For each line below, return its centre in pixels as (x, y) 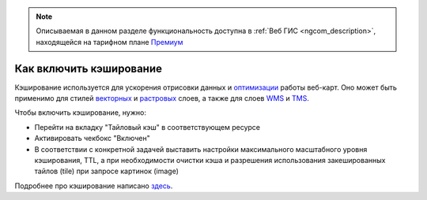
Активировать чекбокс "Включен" (92, 139)
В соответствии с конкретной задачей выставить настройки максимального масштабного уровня (201, 149)
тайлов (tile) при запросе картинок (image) (107, 171)
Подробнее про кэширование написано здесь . (94, 186)
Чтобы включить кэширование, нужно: (80, 113)
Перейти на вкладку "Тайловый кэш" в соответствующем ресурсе (147, 127)
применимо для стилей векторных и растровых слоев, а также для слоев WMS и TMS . (162, 98)
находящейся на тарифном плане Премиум (110, 42)
